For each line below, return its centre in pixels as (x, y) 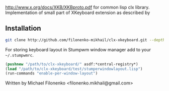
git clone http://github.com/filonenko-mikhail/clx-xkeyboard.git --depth (85, 40)
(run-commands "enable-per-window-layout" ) (52, 73)
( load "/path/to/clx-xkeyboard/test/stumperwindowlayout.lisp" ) (74, 69)
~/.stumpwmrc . (19, 55)
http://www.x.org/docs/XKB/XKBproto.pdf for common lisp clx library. (77, 7)
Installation (23, 28)
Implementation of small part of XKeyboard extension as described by (78, 13)
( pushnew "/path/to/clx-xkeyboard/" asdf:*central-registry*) (72, 64)
